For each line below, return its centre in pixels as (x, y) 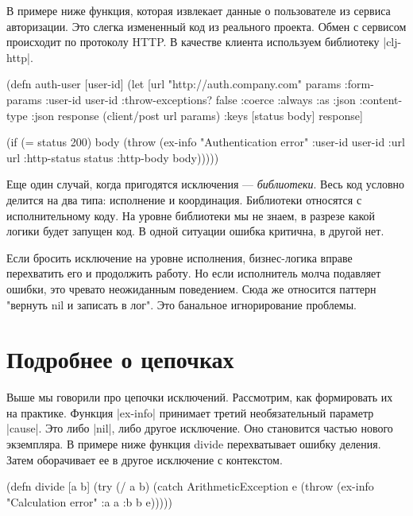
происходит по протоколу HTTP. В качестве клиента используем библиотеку (193, 42)
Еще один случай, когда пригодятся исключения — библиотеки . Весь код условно (205, 184)
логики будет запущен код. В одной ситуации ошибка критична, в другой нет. (195, 231)
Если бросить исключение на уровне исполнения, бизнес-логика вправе (179, 257)
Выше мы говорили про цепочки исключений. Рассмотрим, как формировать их (200, 397)
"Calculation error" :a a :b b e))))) (89, 501)
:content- (381, 99)
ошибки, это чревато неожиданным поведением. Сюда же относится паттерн (191, 288)
